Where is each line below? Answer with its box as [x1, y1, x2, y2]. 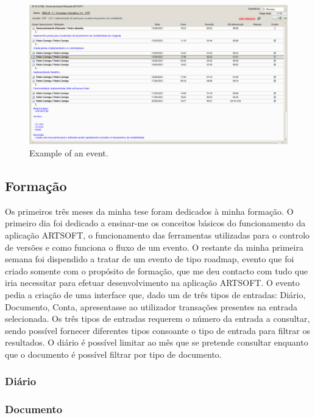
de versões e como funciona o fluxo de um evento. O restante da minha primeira [5, 240, 303, 253]
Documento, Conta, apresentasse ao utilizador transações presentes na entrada [5, 300, 298, 313]
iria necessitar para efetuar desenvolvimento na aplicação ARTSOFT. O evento [5, 276, 300, 289]
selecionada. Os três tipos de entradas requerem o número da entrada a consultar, [5, 312, 310, 325]
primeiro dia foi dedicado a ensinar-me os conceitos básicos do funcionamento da [5, 217, 306, 229]
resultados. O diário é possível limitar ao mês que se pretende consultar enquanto [5, 336, 308, 349]
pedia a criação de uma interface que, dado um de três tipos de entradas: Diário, [5, 288, 306, 301]
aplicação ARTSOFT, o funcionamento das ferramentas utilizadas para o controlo [5, 228, 310, 241]
